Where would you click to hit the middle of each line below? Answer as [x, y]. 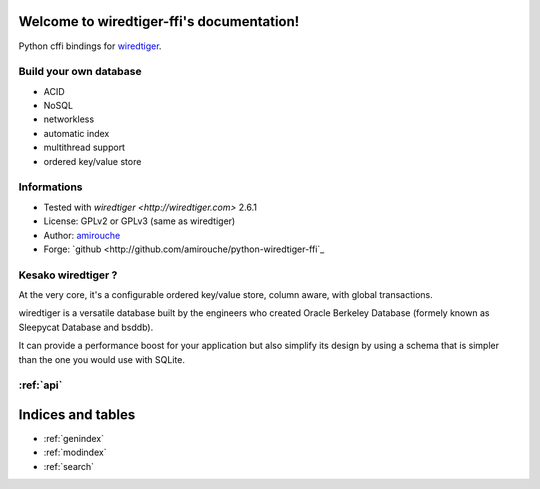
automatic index [76, 133]
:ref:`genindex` [74, 439]
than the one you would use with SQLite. [101, 359]
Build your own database [80, 72]
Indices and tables [77, 414]
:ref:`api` [40, 385]
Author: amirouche [82, 235]
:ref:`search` [69, 466]
